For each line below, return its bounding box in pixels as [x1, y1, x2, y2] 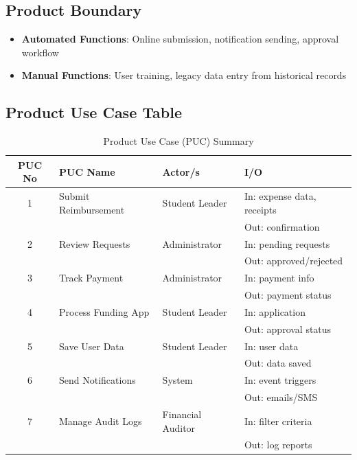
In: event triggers [244, 373, 316, 387]
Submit [59, 189, 90, 203]
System [162, 373, 193, 387]
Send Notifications [59, 373, 136, 387]
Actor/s [162, 164, 200, 179]
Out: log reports [244, 437, 312, 452]
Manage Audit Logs [59, 413, 142, 428]
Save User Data [59, 338, 124, 353]
